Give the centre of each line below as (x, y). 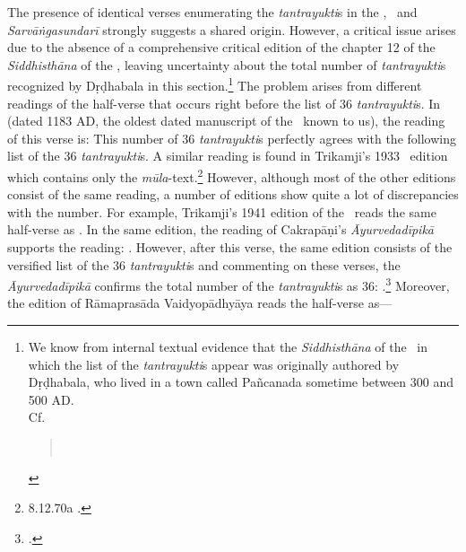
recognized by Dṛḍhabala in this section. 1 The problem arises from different (215, 84)
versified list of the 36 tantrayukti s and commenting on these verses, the (204, 264)
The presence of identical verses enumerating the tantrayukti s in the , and (212, 12)
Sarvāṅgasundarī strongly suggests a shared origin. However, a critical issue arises (232, 29)
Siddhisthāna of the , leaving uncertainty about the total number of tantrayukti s (227, 64)
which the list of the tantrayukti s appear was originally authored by (214, 364)
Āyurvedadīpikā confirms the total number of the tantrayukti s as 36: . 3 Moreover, (229, 284)
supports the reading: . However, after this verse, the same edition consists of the (230, 247)
